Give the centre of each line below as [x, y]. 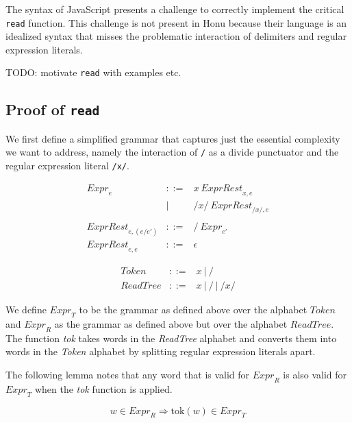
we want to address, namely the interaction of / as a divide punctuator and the [172, 152]
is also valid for [315, 375]
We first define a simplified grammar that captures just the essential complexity [173, 138]
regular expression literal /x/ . [67, 166]
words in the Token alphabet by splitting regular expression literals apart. [161, 351]
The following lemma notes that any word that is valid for [128, 375]
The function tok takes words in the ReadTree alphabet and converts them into [171, 338]
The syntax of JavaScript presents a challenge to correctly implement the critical [175, 9]
